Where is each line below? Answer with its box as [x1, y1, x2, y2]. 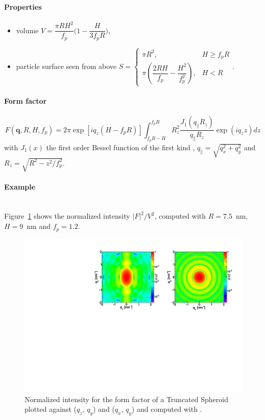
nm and [27, 221, 51, 231]
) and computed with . [131, 404, 202, 414]
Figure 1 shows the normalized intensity [4, 211, 130, 221]
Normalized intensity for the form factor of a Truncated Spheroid [25, 393, 228, 404]
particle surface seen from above [16, 60, 117, 71]
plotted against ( [25, 404, 77, 414]
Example [4, 181, 36, 192]
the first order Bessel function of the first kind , [46, 142, 195, 152]
